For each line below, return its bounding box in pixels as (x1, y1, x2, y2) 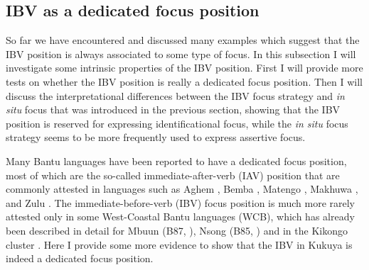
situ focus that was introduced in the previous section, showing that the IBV (6, 102, 341, 117)
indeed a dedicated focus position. (6, 251, 154, 266)
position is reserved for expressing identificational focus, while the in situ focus (6, 116, 348, 130)
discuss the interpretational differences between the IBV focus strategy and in (6, 88, 345, 103)
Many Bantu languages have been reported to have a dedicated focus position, (6, 153, 347, 168)
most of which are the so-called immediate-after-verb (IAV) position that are (6, 167, 340, 182)
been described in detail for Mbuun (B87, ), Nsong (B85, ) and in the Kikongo (6, 223, 348, 237)
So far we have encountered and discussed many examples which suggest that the (6, 33, 360, 47)
